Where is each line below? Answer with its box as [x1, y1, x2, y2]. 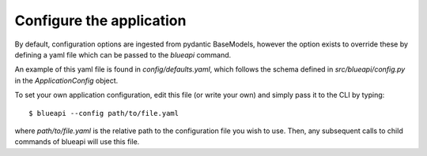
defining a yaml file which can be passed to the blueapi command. [14, 50, 232, 59]
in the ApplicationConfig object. [14, 76, 119, 85]
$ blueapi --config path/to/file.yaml [28, 109, 179, 117]
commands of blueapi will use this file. [14, 137, 140, 147]
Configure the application [14, 12, 187, 29]
